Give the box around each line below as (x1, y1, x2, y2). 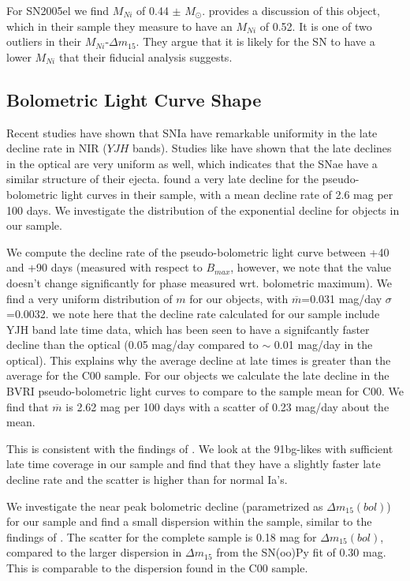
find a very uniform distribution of (6, 290, 173, 306)
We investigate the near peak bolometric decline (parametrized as (6, 497, 323, 514)
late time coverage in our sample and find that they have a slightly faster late (6, 455, 381, 472)
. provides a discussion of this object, (202, 2, 380, 18)
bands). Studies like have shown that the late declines (132, 140, 392, 156)
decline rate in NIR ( (6, 140, 107, 156)
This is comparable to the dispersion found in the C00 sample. (6, 560, 308, 576)
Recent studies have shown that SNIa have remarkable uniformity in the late (6, 124, 378, 141)
